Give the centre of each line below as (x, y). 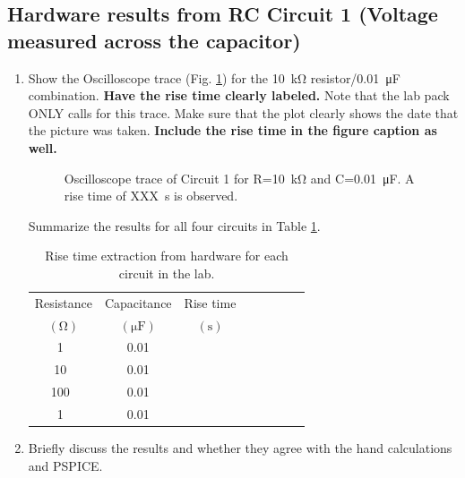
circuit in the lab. (167, 273)
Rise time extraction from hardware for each (167, 256)
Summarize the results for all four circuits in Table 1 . (174, 225)
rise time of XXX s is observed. (151, 196)
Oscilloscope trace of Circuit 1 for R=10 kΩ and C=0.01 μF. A (239, 178)
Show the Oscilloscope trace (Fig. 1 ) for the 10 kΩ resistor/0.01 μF (214, 77)
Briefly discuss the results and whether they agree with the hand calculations (240, 448)
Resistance (63, 302)
